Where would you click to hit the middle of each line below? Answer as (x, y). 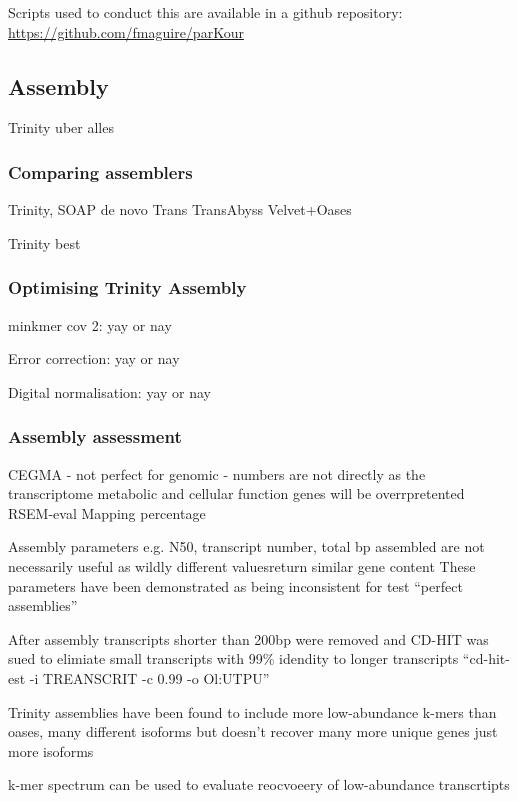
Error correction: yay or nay (94, 358)
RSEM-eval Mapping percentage (107, 512)
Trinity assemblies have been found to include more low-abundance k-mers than (252, 711)
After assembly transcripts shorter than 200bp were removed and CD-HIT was (248, 638)
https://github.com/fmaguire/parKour (126, 31)
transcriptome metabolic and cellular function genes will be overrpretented (236, 493)
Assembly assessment (95, 436)
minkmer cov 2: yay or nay (90, 324)
